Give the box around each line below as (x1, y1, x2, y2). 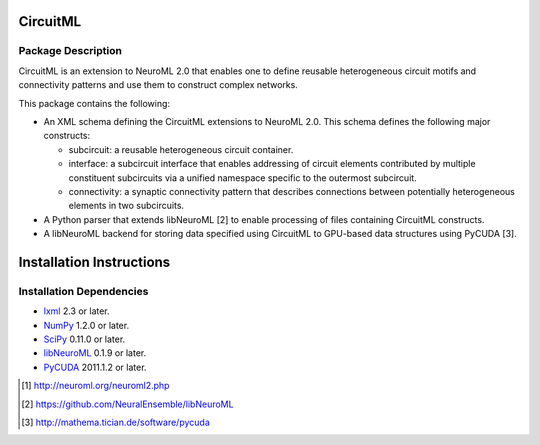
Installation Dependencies (18, 284, 149, 298)
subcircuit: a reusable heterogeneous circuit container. (68, 143, 294, 155)
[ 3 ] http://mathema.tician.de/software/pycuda (21, 416, 210, 428)
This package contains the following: (18, 97, 170, 109)
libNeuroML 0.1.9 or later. (43, 347, 147, 359)
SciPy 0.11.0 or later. (43, 333, 126, 345)
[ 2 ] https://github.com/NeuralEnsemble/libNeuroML (21, 398, 234, 410)
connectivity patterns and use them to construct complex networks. (18, 79, 299, 91)
